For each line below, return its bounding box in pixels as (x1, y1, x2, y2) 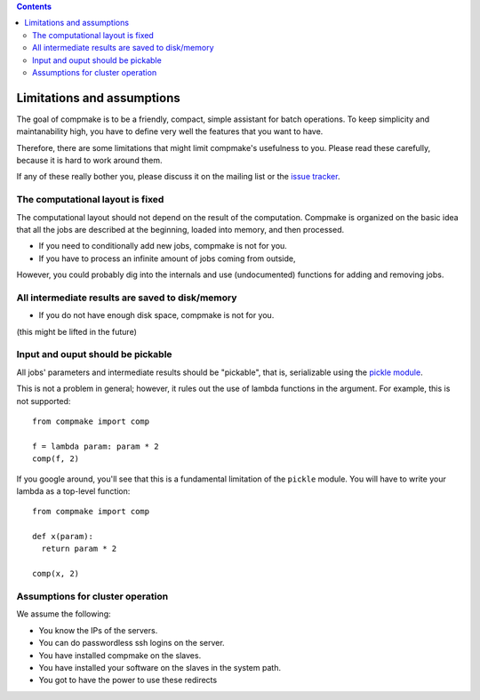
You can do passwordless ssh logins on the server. (38, 638, 226, 648)
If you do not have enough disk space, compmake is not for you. (38, 310, 275, 321)
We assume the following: (16, 609, 111, 619)
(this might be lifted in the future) (16, 326, 138, 337)
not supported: (16, 395, 71, 406)
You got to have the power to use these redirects (38, 675, 218, 686)
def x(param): (32, 531, 93, 542)
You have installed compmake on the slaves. (38, 649, 202, 661)
